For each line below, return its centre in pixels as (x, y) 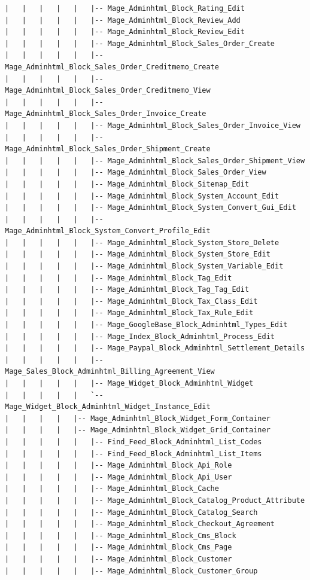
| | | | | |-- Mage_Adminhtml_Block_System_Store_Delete (142, 242)
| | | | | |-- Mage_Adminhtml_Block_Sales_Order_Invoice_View (153, 125)
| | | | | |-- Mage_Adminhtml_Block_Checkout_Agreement (140, 524)
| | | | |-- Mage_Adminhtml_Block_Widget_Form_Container (138, 418)
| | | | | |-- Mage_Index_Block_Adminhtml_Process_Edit (140, 336)
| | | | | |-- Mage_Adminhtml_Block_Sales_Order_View (136, 173)
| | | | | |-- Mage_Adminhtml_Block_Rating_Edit (125, 8)
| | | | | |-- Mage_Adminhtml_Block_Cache (112, 489)
